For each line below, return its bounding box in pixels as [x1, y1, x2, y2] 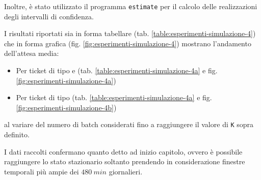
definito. [4, 129, 30, 140]
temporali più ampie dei [4, 166, 79, 176]
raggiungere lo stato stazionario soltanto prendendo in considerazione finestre [4, 156, 245, 167]
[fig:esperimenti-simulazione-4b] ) [16, 102, 117, 112]
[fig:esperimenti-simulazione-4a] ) [16, 75, 116, 85]
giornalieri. [109, 166, 143, 176]
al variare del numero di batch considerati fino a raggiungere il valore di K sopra [4, 119, 254, 130]
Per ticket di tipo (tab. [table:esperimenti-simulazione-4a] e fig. [16, 92, 212, 103]
